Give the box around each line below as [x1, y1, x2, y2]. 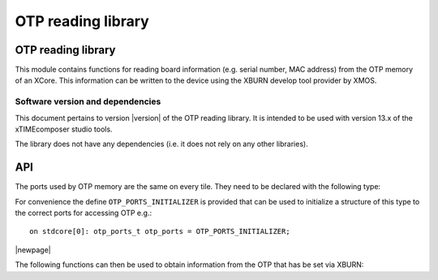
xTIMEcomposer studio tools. [15, 124, 113, 134]
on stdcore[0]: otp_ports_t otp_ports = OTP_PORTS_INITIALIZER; [29, 227, 291, 236]
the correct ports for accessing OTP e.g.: [15, 208, 152, 218]
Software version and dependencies [15, 96, 161, 107]
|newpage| [15, 244, 52, 255]
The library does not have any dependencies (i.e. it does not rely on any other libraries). [15, 139, 308, 149]
